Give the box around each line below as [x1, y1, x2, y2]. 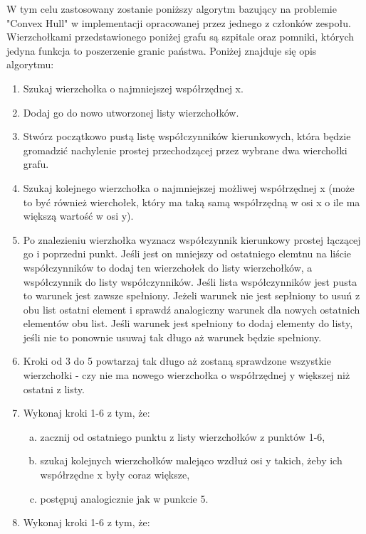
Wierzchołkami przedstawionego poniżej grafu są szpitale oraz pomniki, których [6, 29, 355, 44]
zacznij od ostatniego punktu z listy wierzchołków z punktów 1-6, [40, 429, 325, 444]
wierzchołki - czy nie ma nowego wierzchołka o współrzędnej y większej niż [23, 368, 350, 383]
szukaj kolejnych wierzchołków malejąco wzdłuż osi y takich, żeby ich [40, 453, 343, 468]
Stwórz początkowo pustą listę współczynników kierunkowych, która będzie [23, 129, 351, 144]
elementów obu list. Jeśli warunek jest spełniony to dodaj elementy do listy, [23, 316, 353, 331]
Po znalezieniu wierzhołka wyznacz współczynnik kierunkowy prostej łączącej [23, 232, 361, 247]
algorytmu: [6, 57, 54, 72]
